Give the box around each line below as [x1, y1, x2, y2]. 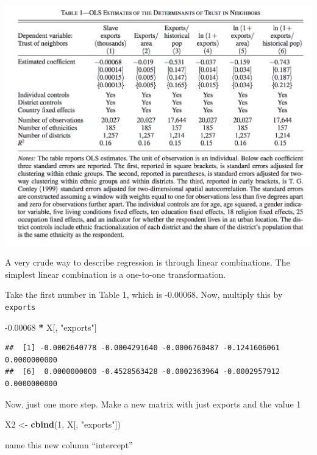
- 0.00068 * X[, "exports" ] [5, 320, 97, 333]
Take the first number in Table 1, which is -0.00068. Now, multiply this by [5, 288, 283, 301]
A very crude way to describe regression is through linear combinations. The [5, 256, 290, 269]
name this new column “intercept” [5, 438, 133, 451]
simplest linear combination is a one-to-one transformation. [5, 267, 226, 280]
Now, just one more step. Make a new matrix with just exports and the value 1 [5, 397, 301, 410]
